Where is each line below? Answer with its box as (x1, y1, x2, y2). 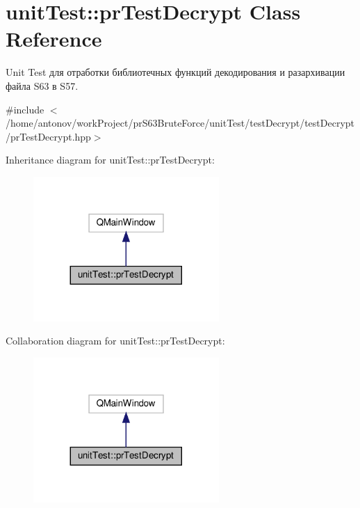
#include (6, 102, 44, 116)
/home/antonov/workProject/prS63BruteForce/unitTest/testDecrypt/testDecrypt (6, 116, 355, 130)
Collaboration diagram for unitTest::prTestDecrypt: (6, 333, 225, 348)
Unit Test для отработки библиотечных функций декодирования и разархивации (6, 65, 345, 79)
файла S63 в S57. (6, 78, 79, 93)
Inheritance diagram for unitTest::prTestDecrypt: (6, 152, 215, 167)
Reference (6, 24, 102, 53)
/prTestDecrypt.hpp (6, 129, 91, 143)
